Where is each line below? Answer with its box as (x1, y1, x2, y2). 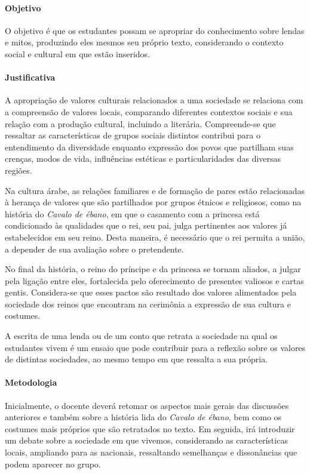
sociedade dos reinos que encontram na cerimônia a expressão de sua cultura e (5, 297, 291, 310)
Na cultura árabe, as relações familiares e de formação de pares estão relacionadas (5, 184, 305, 196)
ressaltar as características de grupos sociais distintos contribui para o (5, 129, 261, 141)
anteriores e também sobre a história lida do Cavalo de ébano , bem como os (5, 411, 282, 423)
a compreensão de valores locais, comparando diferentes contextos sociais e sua (5, 105, 293, 118)
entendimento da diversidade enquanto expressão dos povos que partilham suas (5, 140, 294, 153)
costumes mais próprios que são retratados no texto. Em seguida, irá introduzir (5, 422, 295, 435)
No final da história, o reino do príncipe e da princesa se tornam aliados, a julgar (5, 263, 301, 275)
